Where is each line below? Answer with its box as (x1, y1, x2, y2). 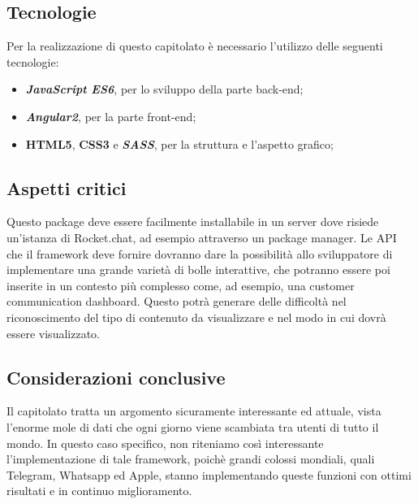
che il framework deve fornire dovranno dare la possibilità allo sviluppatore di (6, 245, 393, 262)
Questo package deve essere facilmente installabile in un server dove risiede (6, 213, 379, 230)
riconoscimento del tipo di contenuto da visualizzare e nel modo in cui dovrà (6, 308, 386, 325)
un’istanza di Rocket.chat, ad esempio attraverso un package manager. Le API (6, 228, 397, 245)
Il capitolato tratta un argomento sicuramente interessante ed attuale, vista (6, 402, 381, 419)
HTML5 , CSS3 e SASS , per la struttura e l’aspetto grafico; (25, 135, 334, 152)
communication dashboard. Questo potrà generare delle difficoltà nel (6, 293, 347, 310)
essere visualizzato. (6, 324, 100, 341)
